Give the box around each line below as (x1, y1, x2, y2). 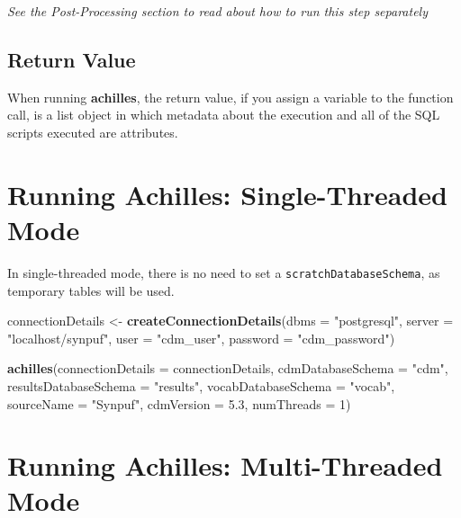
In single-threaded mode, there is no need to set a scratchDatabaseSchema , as (7, 263, 440, 281)
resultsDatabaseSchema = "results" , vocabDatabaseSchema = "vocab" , (7, 376, 395, 395)
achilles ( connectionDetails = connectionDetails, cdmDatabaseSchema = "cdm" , (7, 359, 448, 378)
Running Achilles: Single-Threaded (7, 175, 447, 212)
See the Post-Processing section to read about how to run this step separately (7, 2, 428, 20)
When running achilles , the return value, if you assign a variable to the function (7, 87, 454, 106)
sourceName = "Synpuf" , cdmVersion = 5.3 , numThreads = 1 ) (7, 394, 351, 413)
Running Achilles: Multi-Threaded (7, 447, 443, 484)
